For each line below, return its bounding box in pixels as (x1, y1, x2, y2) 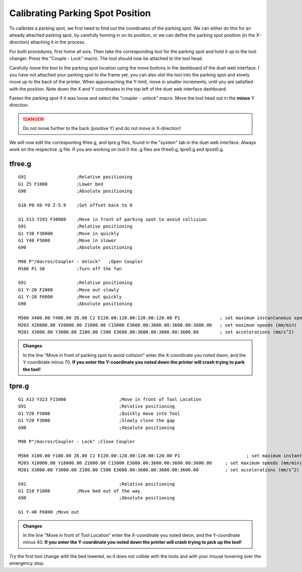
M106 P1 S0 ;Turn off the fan (18, 266, 122, 271)
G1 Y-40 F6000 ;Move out (18, 509, 80, 515)
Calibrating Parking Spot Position (9, 8, 151, 19)
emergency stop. (9, 560, 45, 566)
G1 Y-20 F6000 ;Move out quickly (18, 294, 122, 300)
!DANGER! (23, 116, 45, 122)
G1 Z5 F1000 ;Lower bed (18, 181, 103, 187)
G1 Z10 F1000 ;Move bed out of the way (18, 488, 140, 494)
